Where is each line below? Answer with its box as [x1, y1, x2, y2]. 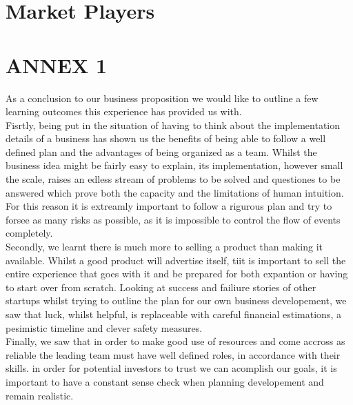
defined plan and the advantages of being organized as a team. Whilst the [6, 144, 317, 159]
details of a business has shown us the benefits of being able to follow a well [6, 131, 326, 146]
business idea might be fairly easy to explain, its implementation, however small [6, 158, 343, 172]
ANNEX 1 [6, 50, 108, 79]
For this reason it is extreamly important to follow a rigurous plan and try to [6, 199, 332, 213]
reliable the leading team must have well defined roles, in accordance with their [6, 347, 341, 362]
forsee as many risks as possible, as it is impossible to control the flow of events [6, 212, 341, 226]
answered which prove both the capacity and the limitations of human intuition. [6, 185, 344, 199]
